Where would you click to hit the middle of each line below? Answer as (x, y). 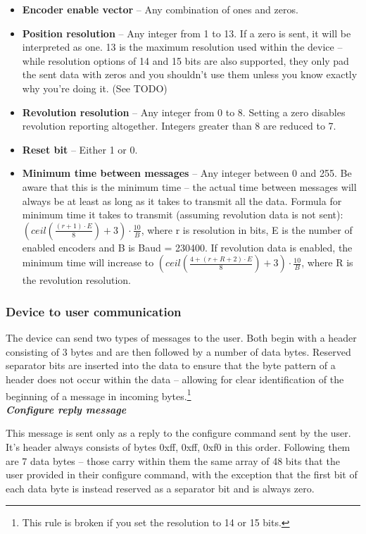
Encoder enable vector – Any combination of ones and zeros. (160, 9)
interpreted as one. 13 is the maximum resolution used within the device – (182, 47)
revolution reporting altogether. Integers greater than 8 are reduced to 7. (179, 126)
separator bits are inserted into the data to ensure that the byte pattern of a (171, 365)
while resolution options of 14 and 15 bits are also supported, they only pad (185, 60)
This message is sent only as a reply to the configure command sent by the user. (178, 433)
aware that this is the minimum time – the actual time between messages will (189, 186)
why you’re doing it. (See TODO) (95, 88)
